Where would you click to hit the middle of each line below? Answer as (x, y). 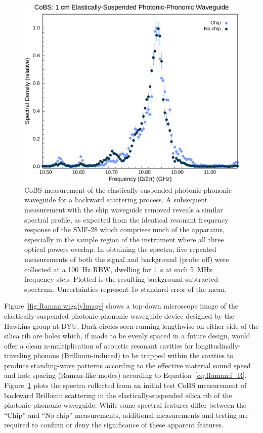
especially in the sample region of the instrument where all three (124, 239)
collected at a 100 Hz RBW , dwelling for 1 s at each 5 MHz (118, 269)
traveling (18, 355)
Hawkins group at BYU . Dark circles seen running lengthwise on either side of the (131, 326)
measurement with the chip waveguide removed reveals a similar (124, 209)
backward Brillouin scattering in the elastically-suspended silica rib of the (118, 395)
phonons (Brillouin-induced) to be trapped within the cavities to (133, 355)
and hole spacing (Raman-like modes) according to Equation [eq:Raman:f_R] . (125, 375)
